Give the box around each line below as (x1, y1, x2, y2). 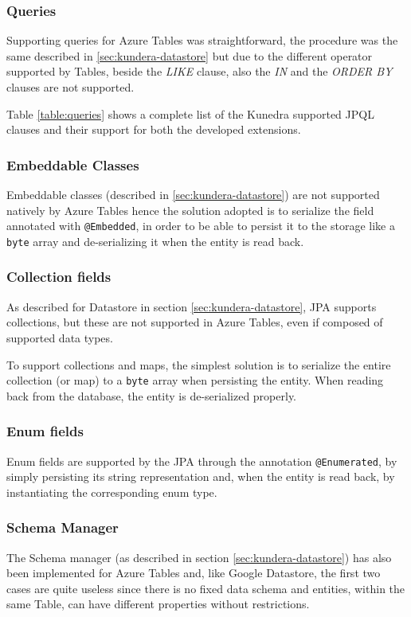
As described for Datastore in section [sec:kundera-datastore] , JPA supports (6, 298, 377, 314)
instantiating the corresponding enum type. (6, 483, 217, 500)
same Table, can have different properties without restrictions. (6, 596, 310, 612)
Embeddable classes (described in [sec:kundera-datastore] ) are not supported (6, 186, 380, 202)
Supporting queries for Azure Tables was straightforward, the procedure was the (6, 32, 398, 49)
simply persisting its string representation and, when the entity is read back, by (6, 468, 395, 485)
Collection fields (6, 267, 112, 287)
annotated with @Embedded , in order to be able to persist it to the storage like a (6, 217, 395, 234)
